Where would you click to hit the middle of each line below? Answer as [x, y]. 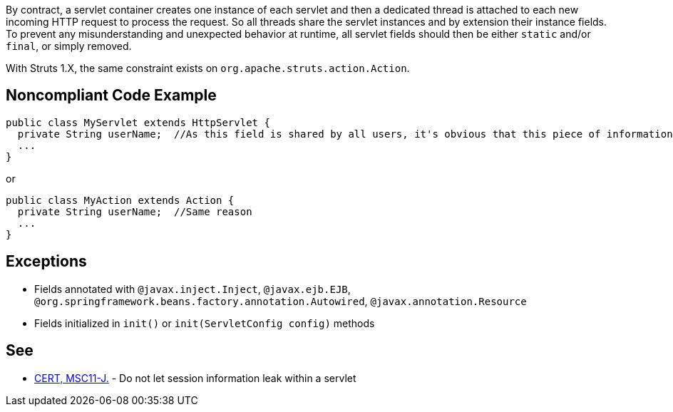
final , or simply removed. [69, 46]
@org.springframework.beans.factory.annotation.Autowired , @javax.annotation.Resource [281, 301]
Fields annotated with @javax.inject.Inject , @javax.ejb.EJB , [192, 289]
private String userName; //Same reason [135, 211]
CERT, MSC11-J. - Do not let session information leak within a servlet [195, 378]
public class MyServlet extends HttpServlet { [138, 122]
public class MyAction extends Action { [120, 200]
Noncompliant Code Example [111, 96]
